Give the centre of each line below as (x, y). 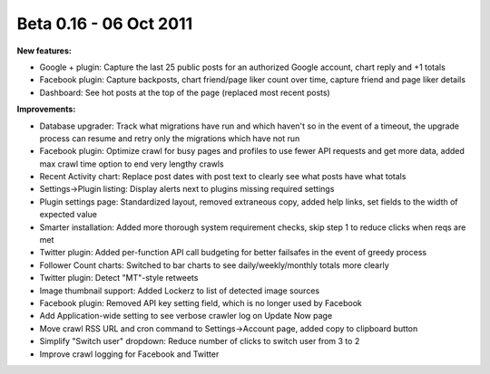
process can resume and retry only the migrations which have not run (170, 138)
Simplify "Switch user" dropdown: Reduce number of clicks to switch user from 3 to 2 (200, 341)
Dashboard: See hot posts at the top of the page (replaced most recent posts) (185, 92)
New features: (44, 51)
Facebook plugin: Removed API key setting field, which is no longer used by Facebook (201, 302)
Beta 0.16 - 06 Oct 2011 (105, 24)
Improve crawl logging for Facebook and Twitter (129, 354)
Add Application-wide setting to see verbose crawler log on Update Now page (186, 316)
